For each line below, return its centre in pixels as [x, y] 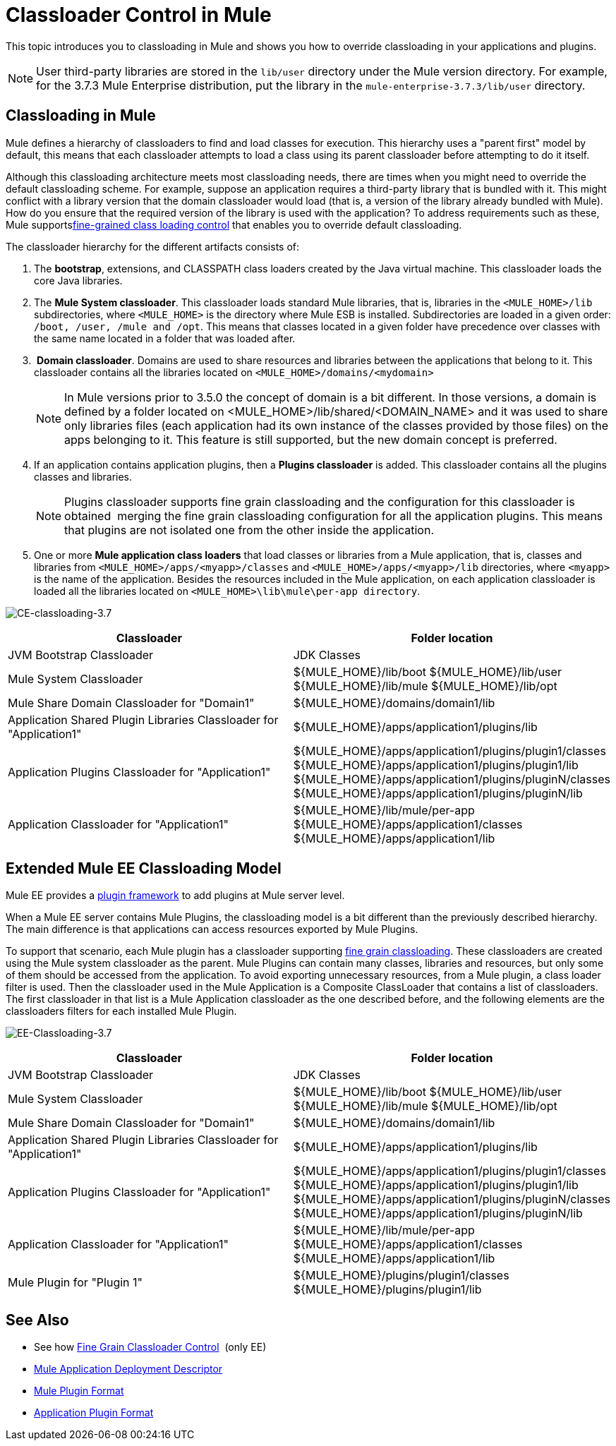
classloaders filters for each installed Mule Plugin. [121, 1011]
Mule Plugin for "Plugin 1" [75, 1283]
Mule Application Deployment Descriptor [128, 1369]
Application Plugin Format [94, 1413]
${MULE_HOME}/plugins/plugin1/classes [401, 1276]
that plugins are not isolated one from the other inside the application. [249, 530]
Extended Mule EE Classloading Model [144, 869]
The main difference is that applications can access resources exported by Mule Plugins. [212, 929]
